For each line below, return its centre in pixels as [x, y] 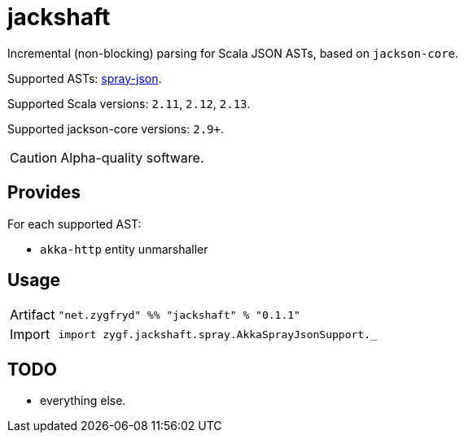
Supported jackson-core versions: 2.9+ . [116, 128]
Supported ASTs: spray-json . [85, 78]
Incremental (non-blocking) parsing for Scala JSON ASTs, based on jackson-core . [233, 53]
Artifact [33, 315]
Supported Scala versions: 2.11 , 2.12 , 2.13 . [129, 103]
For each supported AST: [74, 224]
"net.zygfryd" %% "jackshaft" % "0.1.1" [179, 315]
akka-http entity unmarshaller [124, 249]
